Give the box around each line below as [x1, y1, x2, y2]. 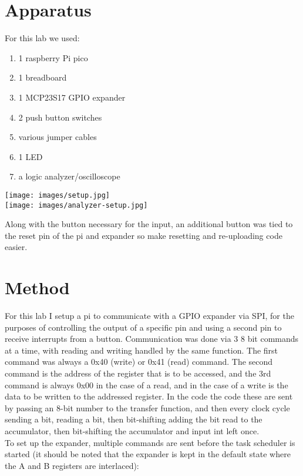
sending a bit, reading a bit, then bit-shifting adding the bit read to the [5, 413, 262, 425]
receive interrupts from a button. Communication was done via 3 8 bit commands [5, 332, 299, 345]
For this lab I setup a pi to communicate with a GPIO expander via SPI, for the [5, 309, 294, 322]
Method [5, 275, 70, 299]
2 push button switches [18, 111, 102, 123]
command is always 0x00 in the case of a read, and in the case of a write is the [5, 378, 288, 391]
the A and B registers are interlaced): [5, 459, 139, 471]
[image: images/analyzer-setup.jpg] [5, 201, 148, 209]
